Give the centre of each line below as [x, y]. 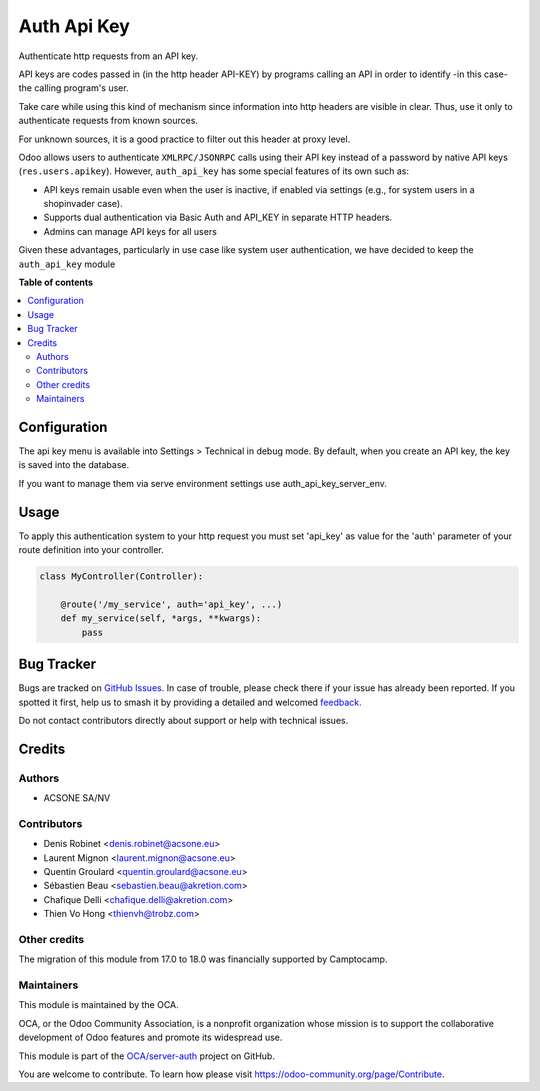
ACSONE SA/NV [77, 798]
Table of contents [56, 282]
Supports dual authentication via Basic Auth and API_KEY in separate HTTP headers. [218, 217]
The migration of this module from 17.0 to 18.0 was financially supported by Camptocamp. [203, 959]
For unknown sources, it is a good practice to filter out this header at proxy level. [184, 139]
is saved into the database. [74, 465]
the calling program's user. [73, 88]
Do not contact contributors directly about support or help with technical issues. [183, 720]
